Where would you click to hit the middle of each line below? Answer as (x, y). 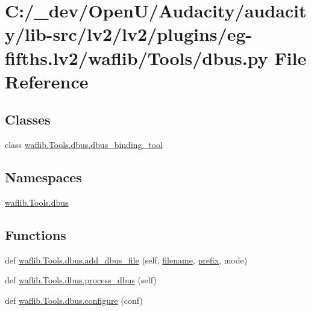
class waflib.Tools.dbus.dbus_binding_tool (84, 145)
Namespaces (43, 177)
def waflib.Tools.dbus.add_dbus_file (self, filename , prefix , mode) (126, 260)
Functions (36, 234)
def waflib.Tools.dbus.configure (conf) (74, 300)
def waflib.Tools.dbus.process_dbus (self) (81, 280)
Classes (28, 119)
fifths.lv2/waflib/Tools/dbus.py (137, 57)
